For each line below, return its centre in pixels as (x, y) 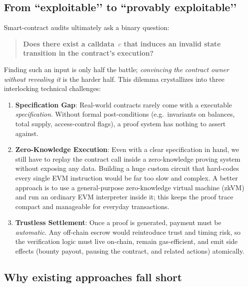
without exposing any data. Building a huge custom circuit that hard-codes (127, 168)
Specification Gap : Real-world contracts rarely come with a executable (124, 104)
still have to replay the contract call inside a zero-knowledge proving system (128, 159)
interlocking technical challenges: (53, 88)
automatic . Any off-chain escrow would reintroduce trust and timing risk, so (128, 232)
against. (27, 133)
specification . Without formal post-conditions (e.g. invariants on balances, (125, 114)
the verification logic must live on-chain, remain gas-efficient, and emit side (126, 241)
